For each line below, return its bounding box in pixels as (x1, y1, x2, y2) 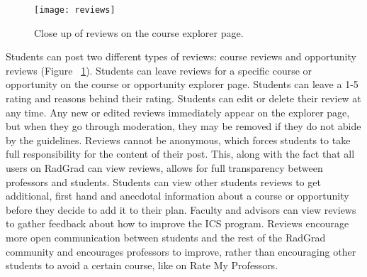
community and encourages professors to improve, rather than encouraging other (6, 244, 356, 259)
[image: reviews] (34, 5, 115, 15)
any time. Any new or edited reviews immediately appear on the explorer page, (6, 104, 350, 119)
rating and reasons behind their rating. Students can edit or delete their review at (6, 91, 361, 106)
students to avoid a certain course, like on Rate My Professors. (6, 258, 278, 273)
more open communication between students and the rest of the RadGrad (6, 229, 326, 244)
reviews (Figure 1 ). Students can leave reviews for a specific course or (6, 63, 312, 77)
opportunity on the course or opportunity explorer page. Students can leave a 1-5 (6, 77, 358, 92)
